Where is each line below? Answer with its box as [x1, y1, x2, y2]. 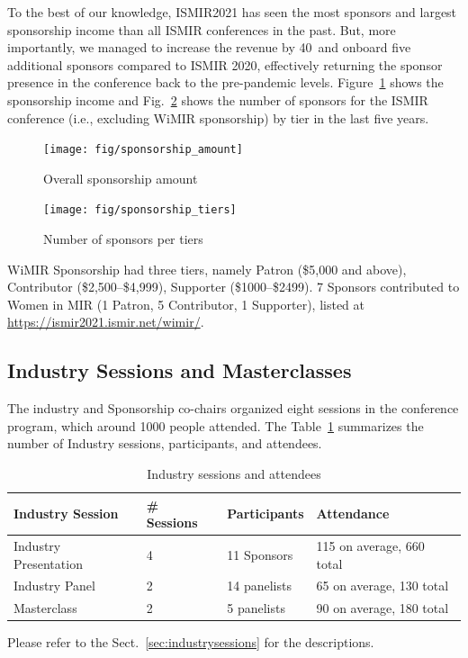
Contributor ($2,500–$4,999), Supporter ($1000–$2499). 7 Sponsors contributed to [7, 277, 460, 296]
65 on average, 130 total [316, 576, 449, 595]
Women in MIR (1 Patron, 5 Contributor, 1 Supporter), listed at [7, 294, 364, 313]
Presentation [13, 554, 83, 572]
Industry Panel [13, 576, 95, 595]
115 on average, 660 [316, 536, 425, 555]
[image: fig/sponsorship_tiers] [43, 203, 237, 217]
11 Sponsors [227, 545, 293, 563]
